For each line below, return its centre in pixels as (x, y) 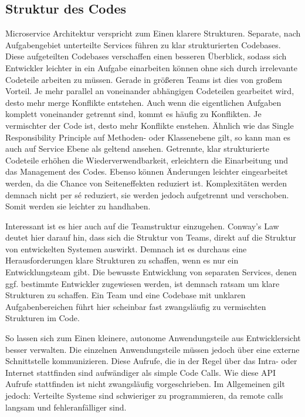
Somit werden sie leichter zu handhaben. (78, 206)
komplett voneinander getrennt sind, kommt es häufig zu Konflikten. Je (133, 114)
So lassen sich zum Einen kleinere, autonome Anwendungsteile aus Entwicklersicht (153, 338)
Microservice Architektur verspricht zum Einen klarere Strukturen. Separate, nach (153, 33)
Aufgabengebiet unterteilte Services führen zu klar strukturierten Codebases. (143, 44)
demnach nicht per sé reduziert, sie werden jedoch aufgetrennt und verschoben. (147, 194)
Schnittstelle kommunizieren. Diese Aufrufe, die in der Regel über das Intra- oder (151, 361)
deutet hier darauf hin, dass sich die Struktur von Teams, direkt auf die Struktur (151, 237)
